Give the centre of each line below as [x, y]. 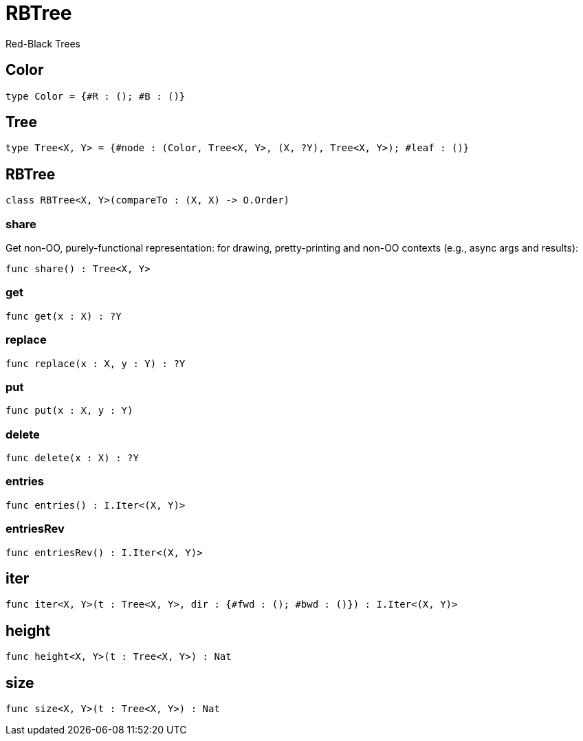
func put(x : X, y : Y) [69, 411]
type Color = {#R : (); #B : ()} [96, 96]
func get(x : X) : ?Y [64, 316]
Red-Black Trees [43, 43]
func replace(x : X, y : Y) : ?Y [96, 363]
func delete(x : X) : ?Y [72, 458]
